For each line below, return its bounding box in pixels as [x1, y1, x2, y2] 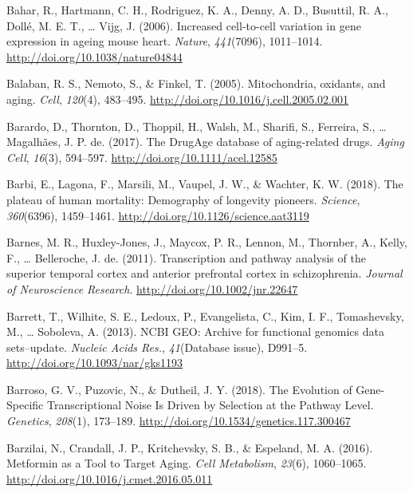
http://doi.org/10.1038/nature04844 [6, 48, 183, 65]
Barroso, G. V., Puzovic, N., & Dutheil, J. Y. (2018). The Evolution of [6, 381, 352, 397]
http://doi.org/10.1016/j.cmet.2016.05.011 [6, 470, 213, 487]
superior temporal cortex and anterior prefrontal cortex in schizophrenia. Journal [6, 265, 403, 282]
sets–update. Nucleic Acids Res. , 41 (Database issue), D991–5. [6, 338, 308, 355]
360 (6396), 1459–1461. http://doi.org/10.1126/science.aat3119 [6, 207, 309, 223]
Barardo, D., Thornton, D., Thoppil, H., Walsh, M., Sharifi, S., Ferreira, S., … [6, 117, 387, 134]
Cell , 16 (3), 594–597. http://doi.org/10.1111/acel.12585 [6, 148, 277, 165]
